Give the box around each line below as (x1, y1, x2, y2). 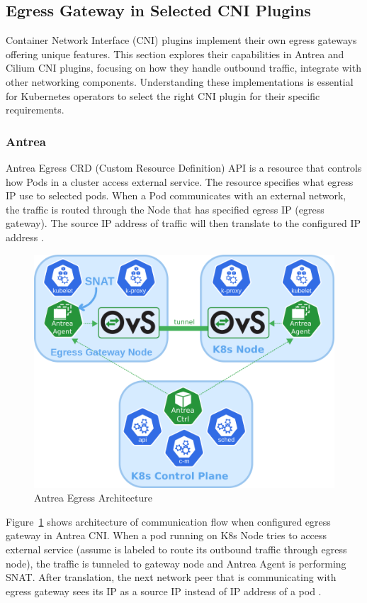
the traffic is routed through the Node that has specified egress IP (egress (6, 201, 324, 216)
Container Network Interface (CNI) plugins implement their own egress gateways (6, 33, 357, 48)
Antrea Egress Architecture (34, 490, 152, 505)
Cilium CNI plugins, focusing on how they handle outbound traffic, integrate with (6, 60, 361, 75)
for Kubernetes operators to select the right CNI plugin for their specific (6, 88, 320, 103)
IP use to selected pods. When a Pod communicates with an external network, (6, 188, 346, 203)
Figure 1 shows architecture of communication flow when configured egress (6, 514, 331, 529)
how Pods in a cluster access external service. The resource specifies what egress (6, 174, 354, 189)
